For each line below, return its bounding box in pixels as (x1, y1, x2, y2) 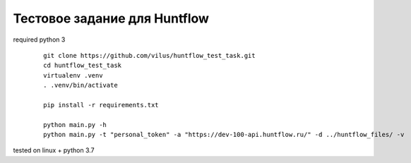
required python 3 (13, 35, 66, 44)
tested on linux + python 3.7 (13, 146, 95, 155)
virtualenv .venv (43, 71, 103, 79)
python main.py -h (43, 121, 107, 128)
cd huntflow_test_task (43, 61, 122, 70)
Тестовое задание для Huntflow (13, 11, 210, 26)
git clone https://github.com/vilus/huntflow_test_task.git (43, 52, 256, 59)
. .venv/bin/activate (43, 81, 118, 90)
